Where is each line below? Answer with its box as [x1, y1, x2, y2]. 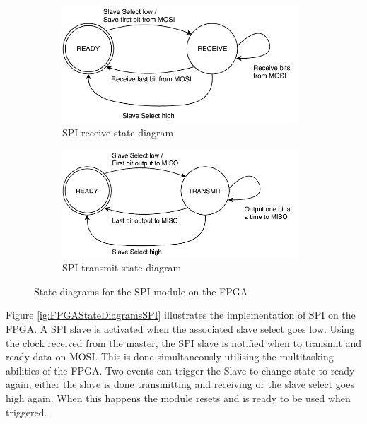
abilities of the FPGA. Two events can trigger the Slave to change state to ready [6, 363, 355, 377]
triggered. [6, 404, 47, 419]
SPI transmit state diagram [62, 260, 182, 275]
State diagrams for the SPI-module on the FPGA [34, 283, 248, 298]
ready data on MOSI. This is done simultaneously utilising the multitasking [6, 349, 334, 364]
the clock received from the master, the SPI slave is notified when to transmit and [6, 335, 362, 350]
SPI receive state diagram [62, 125, 174, 140]
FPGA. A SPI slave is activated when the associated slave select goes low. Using [6, 321, 355, 336]
